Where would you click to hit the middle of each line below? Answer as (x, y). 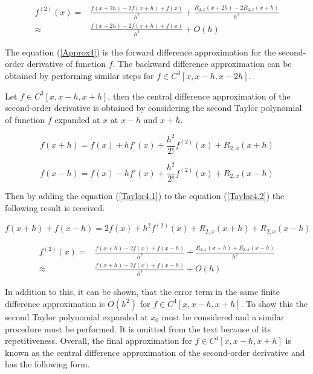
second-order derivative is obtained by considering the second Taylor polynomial (153, 108)
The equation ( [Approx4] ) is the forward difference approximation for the (140, 52)
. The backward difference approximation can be (202, 64)
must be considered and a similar (223, 316)
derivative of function (66, 64)
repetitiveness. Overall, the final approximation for (98, 341)
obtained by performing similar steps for (79, 75)
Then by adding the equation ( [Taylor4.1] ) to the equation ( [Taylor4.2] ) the (145, 196)
